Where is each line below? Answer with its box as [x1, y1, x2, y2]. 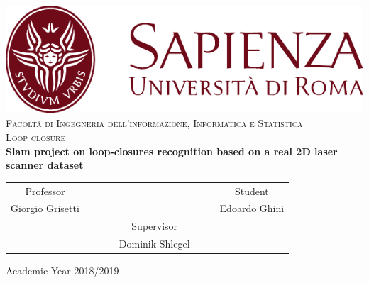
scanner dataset [6, 157, 84, 172]
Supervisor [131, 218, 178, 233]
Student [234, 183, 269, 198]
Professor [25, 183, 65, 198]
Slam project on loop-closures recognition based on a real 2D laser [6, 143, 338, 158]
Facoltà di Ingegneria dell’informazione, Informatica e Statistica [6, 116, 303, 131]
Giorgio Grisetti [11, 201, 79, 216]
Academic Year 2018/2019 [6, 263, 119, 278]
